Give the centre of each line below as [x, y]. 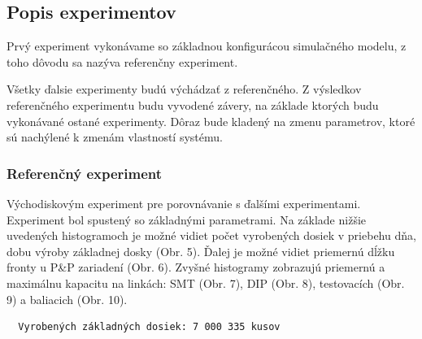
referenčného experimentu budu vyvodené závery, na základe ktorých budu [193, 104]
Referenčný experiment [85, 173]
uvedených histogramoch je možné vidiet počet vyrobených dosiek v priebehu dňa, [211, 235]
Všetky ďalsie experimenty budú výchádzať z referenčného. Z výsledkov [184, 89]
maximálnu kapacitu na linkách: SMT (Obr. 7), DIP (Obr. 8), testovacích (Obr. [206, 282]
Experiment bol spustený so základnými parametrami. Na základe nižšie [187, 219]
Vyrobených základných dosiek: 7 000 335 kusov [149, 327]
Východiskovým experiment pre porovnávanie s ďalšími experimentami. [184, 203]
